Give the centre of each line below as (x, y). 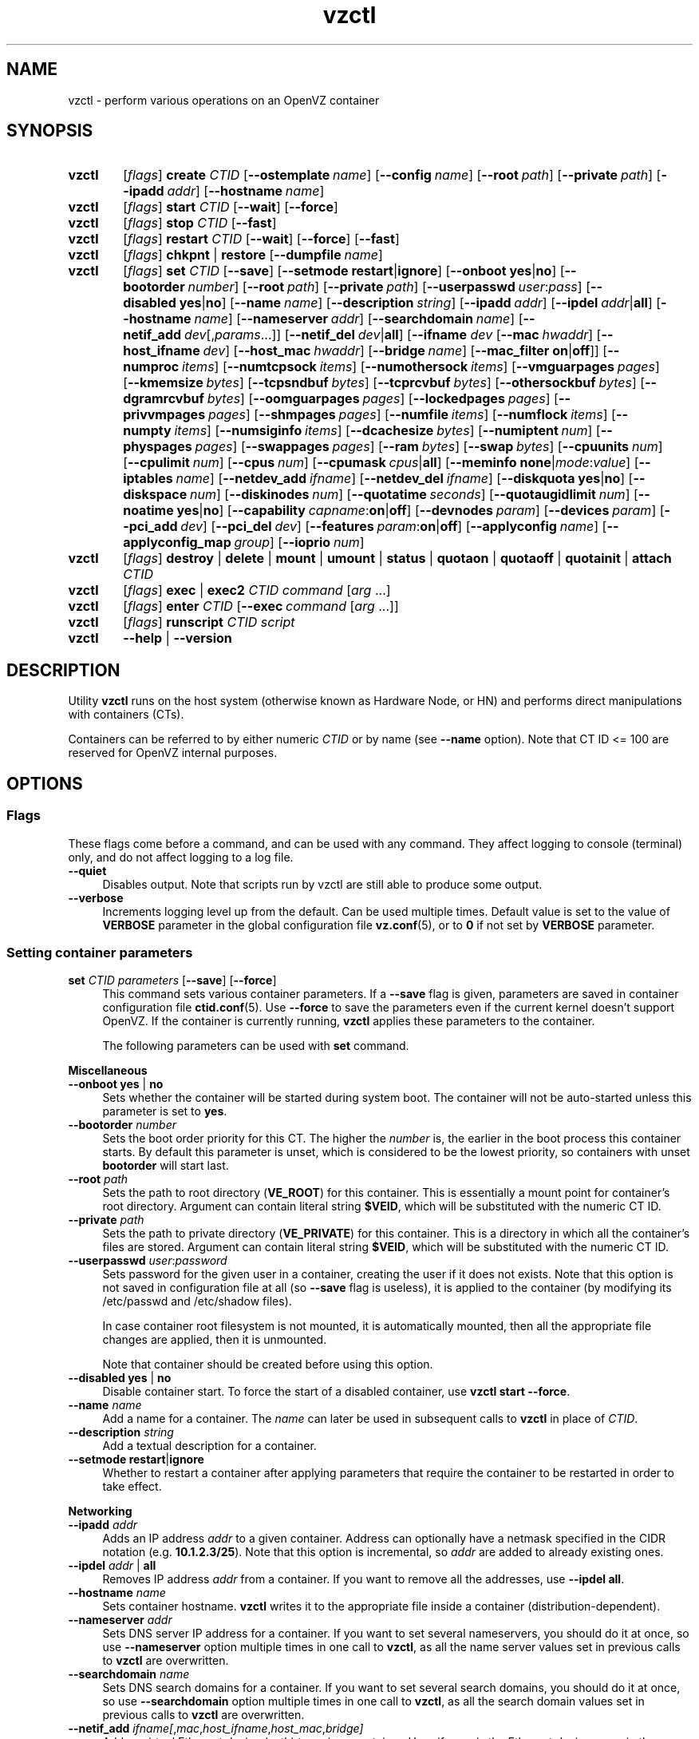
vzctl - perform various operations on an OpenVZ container (224, 100)
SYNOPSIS (50, 131)
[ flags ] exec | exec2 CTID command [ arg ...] (257, 590)
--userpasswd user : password (148, 1261)
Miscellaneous (108, 1071)
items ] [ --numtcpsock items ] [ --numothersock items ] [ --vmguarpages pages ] (421, 367)
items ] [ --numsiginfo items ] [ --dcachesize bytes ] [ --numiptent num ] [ (387, 431)
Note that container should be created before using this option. (268, 1365)
